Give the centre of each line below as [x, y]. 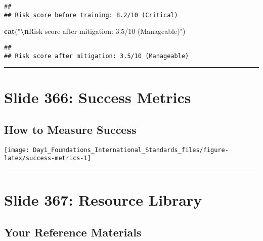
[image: [17, 150]
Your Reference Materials [73, 232]
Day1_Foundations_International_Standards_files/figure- [131, 150]
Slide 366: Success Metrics [98, 97]
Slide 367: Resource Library [103, 200]
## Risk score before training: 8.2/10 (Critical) [91, 15]
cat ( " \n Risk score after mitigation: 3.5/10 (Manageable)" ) [95, 31]
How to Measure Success [70, 129]
